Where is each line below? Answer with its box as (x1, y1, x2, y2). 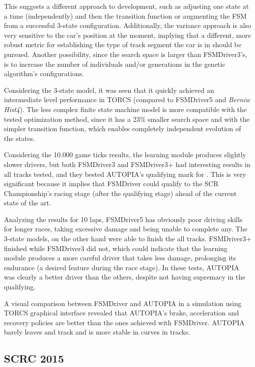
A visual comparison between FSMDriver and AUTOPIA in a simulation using (4, 298, 242, 308)
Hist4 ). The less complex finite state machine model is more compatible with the (4, 104, 247, 114)
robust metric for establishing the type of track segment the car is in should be (4, 39, 242, 50)
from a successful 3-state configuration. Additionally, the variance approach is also (4, 20, 252, 30)
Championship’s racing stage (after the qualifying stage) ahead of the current (4, 188, 237, 198)
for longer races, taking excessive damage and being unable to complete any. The (4, 224, 248, 234)
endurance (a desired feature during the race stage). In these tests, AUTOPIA (4, 262, 239, 272)
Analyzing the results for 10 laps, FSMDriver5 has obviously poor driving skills (4, 214, 243, 224)
